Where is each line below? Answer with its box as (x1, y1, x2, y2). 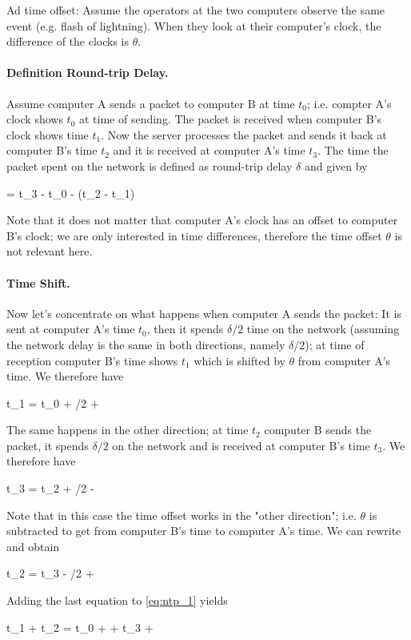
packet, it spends (6, 437, 89, 453)
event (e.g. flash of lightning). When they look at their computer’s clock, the (6, 17, 381, 34)
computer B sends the (264, 421, 372, 438)
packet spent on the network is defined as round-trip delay (6, 157, 293, 174)
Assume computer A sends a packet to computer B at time (6, 95, 295, 111)
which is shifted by (194, 352, 285, 368)
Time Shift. (6, 274, 70, 291)
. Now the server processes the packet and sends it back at (101, 126, 387, 143)
